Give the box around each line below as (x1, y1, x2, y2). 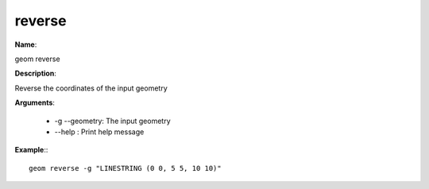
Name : (14, 40, 37, 49)
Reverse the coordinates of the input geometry (14, 83, 168, 93)
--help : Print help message (54, 127, 145, 137)
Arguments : (14, 98, 56, 107)
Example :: (14, 145, 48, 155)
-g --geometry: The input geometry (54, 116, 171, 125)
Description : (14, 68, 57, 79)
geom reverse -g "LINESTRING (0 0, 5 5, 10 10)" (29, 164, 222, 172)
